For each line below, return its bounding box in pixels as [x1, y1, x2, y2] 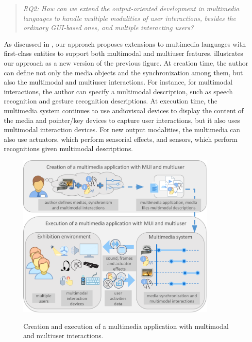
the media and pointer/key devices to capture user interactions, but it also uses [4, 115, 240, 125]
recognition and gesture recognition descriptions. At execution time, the [4, 96, 218, 106]
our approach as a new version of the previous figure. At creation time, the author [4, 57, 249, 68]
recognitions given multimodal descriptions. [4, 143, 133, 154]
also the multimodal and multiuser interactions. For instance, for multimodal [4, 77, 233, 87]
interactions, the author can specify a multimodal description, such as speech [4, 86, 233, 96]
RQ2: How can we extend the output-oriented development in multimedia [23, 3, 239, 13]
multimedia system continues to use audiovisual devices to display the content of [4, 105, 244, 115]
